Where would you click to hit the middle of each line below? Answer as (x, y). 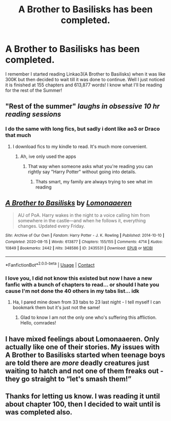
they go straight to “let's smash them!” (68, 379)
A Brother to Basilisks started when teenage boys (85, 355)
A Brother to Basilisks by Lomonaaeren (69, 203)
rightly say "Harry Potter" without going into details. (82, 172)
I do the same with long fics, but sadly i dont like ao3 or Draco (83, 129)
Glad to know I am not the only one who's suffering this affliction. (88, 317)
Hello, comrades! (38, 323)
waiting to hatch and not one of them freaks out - (84, 371)
